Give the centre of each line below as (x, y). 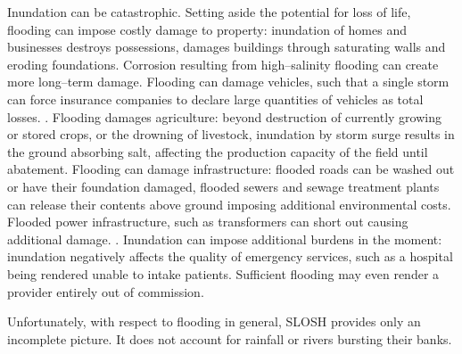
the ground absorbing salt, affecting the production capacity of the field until (218, 151)
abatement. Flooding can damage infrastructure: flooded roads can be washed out (231, 169)
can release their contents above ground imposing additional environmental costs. (229, 204)
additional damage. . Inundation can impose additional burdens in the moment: (225, 239)
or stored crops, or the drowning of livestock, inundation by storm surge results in (231, 134)
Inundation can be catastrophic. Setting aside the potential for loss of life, (209, 12)
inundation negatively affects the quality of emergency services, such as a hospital (230, 256)
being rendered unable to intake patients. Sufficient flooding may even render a (223, 273)
